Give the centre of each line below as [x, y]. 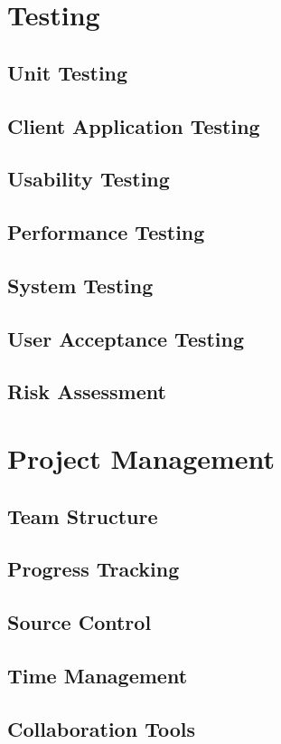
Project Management [141, 458]
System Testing [80, 285]
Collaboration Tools [101, 728]
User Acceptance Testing [126, 338]
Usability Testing [89, 179]
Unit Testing [68, 72]
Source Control [80, 622]
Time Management [98, 675]
